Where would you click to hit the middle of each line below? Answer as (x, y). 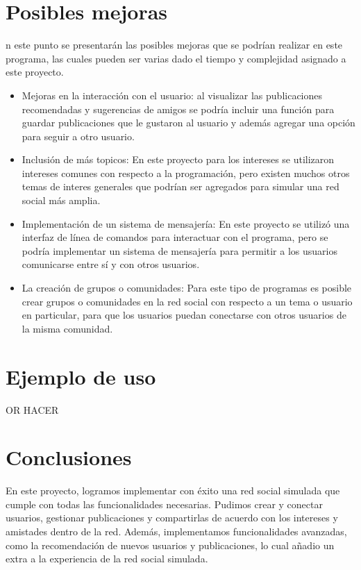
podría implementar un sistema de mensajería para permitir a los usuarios (179, 250)
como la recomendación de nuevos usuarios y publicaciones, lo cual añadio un (170, 545)
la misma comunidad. (67, 328)
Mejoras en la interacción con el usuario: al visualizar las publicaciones (172, 95)
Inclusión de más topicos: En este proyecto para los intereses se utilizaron (178, 159)
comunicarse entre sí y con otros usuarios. (111, 264)
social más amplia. (61, 200)
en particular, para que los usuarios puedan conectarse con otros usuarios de (184, 315)
